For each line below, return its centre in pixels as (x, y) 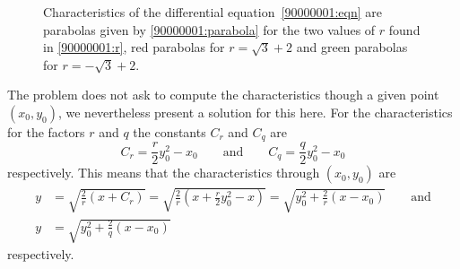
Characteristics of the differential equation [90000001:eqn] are (213, 12)
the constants (169, 131)
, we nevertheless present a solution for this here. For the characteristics (255, 112)
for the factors (46, 131)
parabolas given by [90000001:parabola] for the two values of (209, 29)
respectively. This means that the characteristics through (164, 173)
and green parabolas (352, 47)
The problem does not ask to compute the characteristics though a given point (223, 95)
